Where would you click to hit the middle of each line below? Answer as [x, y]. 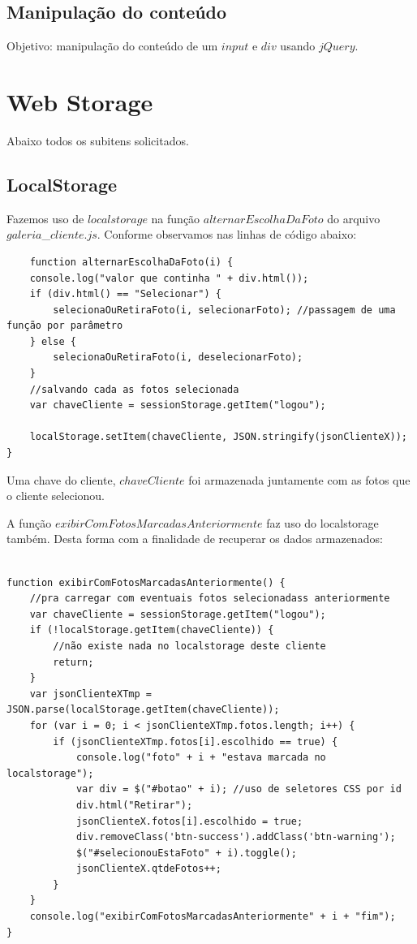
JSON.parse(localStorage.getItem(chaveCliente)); [143, 710]
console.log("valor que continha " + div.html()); [169, 278]
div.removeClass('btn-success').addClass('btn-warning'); [236, 837]
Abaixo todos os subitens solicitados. [98, 140]
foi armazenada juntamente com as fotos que [299, 479]
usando [298, 46]
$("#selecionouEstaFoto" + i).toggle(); [186, 853]
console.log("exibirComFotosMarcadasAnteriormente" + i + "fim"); [213, 917]
